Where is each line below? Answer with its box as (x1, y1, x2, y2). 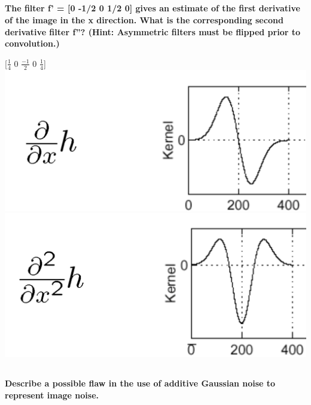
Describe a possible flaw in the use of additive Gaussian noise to (5, 377, 276, 389)
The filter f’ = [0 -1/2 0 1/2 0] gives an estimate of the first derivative (5, 2, 300, 14)
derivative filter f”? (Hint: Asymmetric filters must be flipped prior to (5, 25, 301, 38)
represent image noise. (5, 388, 99, 401)
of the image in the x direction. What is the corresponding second (5, 13, 283, 26)
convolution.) (5, 37, 60, 50)
